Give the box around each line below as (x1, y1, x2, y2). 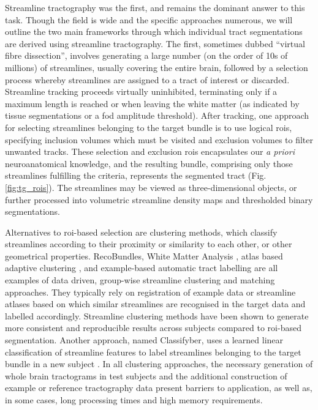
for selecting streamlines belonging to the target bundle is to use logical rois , (5, 121, 292, 133)
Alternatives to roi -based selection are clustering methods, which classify (5, 225, 278, 238)
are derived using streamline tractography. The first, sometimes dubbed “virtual (5, 37, 305, 50)
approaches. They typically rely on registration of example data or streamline (5, 285, 296, 298)
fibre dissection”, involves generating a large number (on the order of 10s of (5, 49, 288, 62)
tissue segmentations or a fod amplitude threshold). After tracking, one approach (5, 109, 309, 122)
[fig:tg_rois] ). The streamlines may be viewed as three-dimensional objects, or (5, 181, 297, 193)
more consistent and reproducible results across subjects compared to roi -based (5, 321, 301, 334)
